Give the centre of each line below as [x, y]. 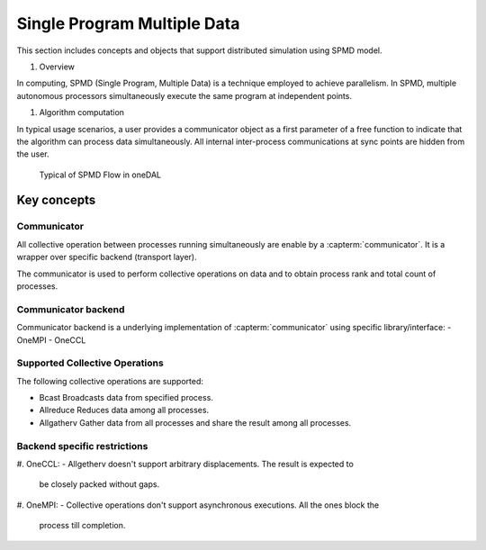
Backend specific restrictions [82, 446]
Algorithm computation [82, 113]
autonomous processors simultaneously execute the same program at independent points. [184, 95]
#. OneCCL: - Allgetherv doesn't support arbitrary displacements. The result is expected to [185, 464]
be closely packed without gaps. [99, 484]
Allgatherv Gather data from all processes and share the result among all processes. [195, 422]
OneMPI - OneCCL [51, 340]
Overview [57, 67]
